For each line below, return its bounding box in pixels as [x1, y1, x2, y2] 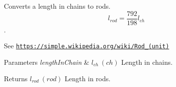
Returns [4, 73, 28, 83]
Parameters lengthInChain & [4, 57, 89, 67]
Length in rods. [65, 73, 111, 83]
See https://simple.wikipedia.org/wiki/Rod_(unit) [4, 41, 169, 51]
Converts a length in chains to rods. [4, 1, 111, 11]
